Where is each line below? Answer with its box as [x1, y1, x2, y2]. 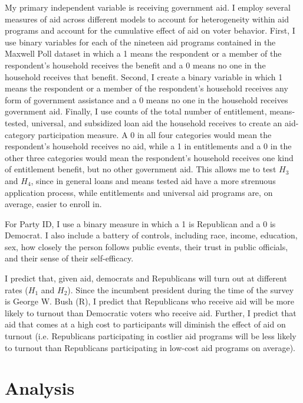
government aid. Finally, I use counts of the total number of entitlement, [5, 105, 267, 117]
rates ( [5, 283, 28, 296]
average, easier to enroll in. [5, 198, 102, 210]
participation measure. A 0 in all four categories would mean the [38, 128, 272, 140]
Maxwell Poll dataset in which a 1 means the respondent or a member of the [5, 47, 282, 60]
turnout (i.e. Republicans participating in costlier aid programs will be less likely [5, 330, 297, 342]
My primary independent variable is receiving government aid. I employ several [5, 1, 291, 13]
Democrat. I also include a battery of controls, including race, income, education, [5, 229, 298, 241]
